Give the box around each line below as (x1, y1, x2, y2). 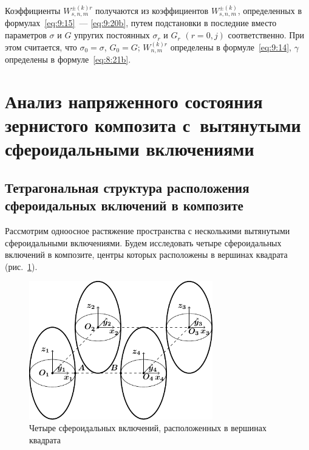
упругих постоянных (74, 29, 150, 41)
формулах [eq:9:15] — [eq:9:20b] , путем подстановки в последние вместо (5, 16, 277, 29)
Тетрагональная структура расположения (5, 178, 250, 196)
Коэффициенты (5, 4, 61, 16)
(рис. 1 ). (5, 260, 38, 272)
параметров (5, 29, 47, 41)
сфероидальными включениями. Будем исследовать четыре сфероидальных (5, 236, 282, 249)
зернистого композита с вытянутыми (5, 112, 301, 137)
